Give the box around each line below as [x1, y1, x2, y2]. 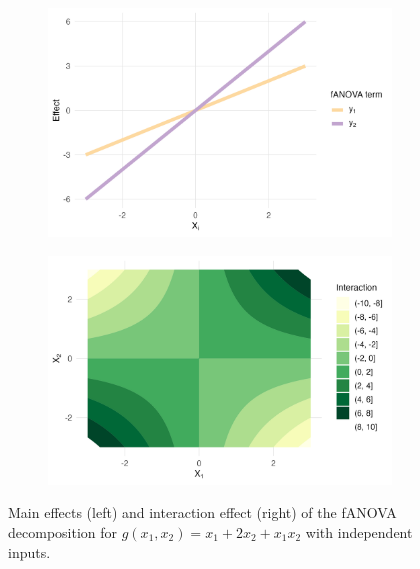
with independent [305, 522, 413, 542]
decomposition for [8, 522, 118, 542]
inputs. [8, 541, 51, 562]
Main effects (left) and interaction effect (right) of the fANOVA [8, 502, 397, 523]
